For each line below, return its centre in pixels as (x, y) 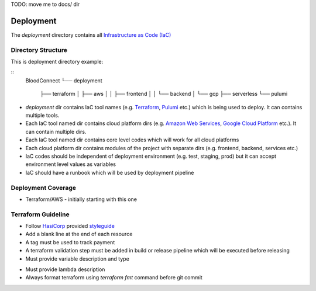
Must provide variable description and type (78, 259)
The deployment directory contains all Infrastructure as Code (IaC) (91, 34)
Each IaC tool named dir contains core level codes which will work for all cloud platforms (132, 140)
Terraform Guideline (40, 214)
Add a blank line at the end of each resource (79, 234)
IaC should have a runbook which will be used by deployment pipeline (110, 172)
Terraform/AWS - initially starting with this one (81, 199)
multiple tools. (42, 115)
